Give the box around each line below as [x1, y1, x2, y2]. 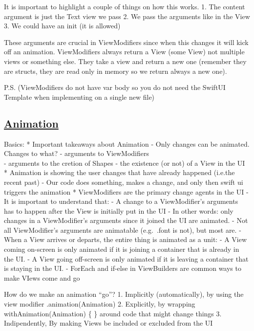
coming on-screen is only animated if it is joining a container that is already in [4, 244, 239, 254]
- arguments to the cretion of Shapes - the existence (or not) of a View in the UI [4, 157, 245, 168]
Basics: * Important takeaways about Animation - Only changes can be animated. [4, 138, 250, 149]
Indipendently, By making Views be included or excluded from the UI [4, 318, 213, 328]
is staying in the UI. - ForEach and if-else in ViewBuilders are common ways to [4, 263, 241, 273]
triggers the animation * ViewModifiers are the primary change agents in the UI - [4, 186, 249, 197]
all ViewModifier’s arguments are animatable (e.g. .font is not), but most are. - [4, 224, 241, 235]
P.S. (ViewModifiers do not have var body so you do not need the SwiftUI [4, 82, 226, 92]
